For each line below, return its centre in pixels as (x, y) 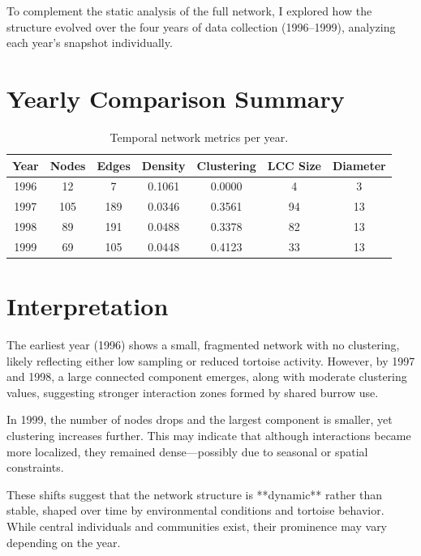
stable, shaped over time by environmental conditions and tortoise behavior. (195, 510)
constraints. (35, 467)
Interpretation (88, 306)
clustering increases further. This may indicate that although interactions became (209, 436)
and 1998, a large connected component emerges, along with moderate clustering (207, 376)
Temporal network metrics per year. (199, 137)
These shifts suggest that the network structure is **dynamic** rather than (195, 494)
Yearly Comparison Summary (176, 98)
